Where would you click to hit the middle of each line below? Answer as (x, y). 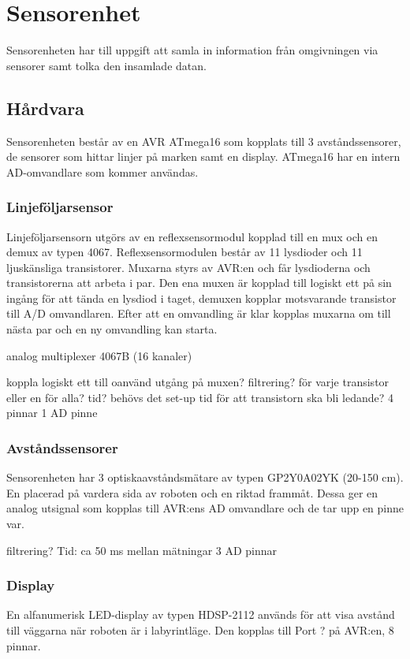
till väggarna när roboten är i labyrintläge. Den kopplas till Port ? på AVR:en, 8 (200, 630)
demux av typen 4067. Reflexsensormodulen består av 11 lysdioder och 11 (184, 252)
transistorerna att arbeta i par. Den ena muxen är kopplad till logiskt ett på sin (199, 283)
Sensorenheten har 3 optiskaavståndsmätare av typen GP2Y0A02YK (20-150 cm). (205, 477)
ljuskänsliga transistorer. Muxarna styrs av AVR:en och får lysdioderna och (188, 267)
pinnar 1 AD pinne (52, 413)
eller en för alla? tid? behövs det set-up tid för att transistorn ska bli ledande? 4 (200, 397)
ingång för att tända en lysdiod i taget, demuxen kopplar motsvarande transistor (201, 298)
